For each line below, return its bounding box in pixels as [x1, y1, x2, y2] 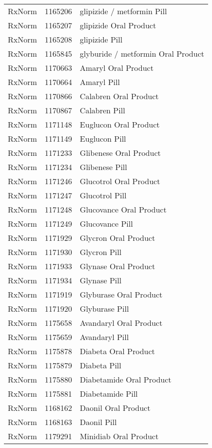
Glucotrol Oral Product [79, 175, 160, 187]
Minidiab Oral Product [79, 430, 159, 442]
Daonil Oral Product [79, 402, 151, 413]
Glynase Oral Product [79, 260, 155, 272]
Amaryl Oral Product [79, 62, 154, 73]
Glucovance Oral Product [79, 204, 167, 215]
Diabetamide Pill [79, 388, 138, 399]
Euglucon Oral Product [79, 119, 160, 130]
